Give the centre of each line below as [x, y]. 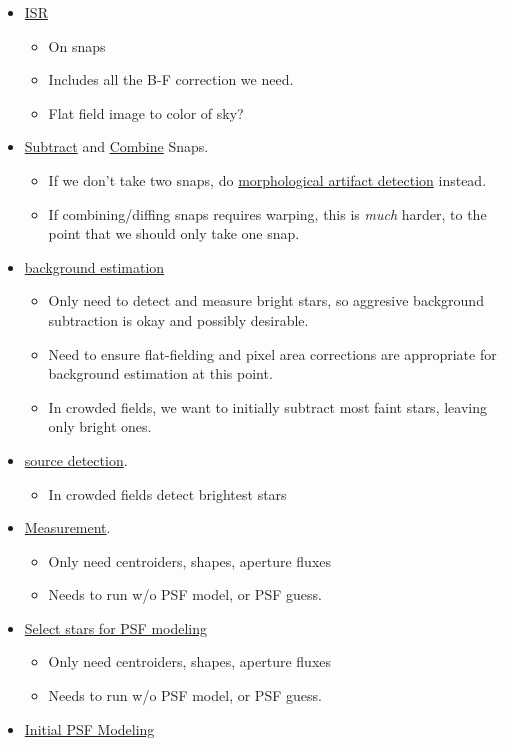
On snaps [77, 45]
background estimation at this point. [160, 373]
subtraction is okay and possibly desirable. [178, 319]
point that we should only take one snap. [174, 233]
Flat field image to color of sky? [146, 112]
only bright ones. [100, 426]
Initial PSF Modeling [89, 728]
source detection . [76, 459]
